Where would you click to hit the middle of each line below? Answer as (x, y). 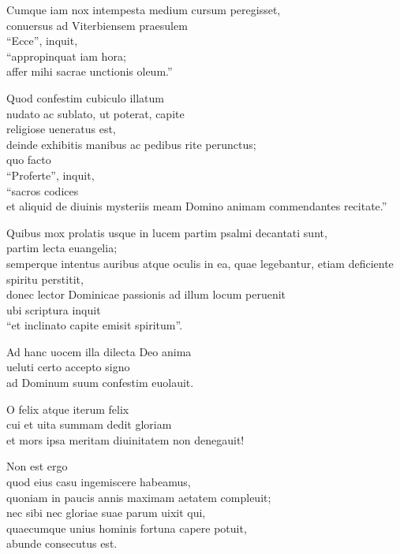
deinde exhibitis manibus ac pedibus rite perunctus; (131, 144)
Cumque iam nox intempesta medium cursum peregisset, (144, 9)
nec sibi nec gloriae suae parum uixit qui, (106, 513)
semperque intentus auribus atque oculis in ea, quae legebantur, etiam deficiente (200, 263)
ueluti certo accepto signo (68, 367)
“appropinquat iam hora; (66, 56)
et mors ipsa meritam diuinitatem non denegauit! (125, 439)
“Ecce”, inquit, (42, 41)
